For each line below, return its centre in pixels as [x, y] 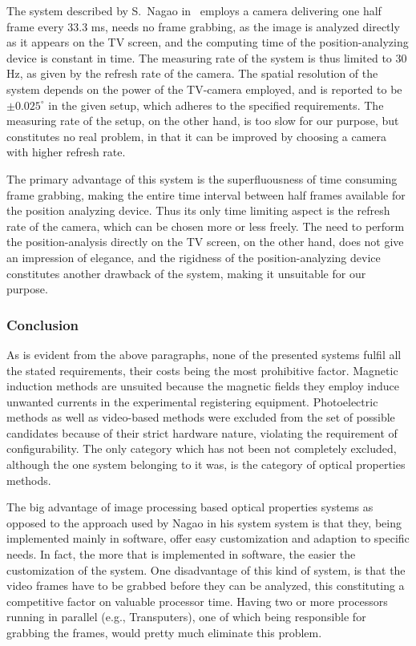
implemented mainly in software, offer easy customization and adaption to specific [208, 538]
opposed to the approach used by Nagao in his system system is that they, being [204, 522]
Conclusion [42, 324]
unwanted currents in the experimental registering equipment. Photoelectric [192, 401]
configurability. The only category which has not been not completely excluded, [202, 448]
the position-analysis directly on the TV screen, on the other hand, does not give [205, 242]
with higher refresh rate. [66, 152]
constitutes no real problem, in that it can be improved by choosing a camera [197, 136]
